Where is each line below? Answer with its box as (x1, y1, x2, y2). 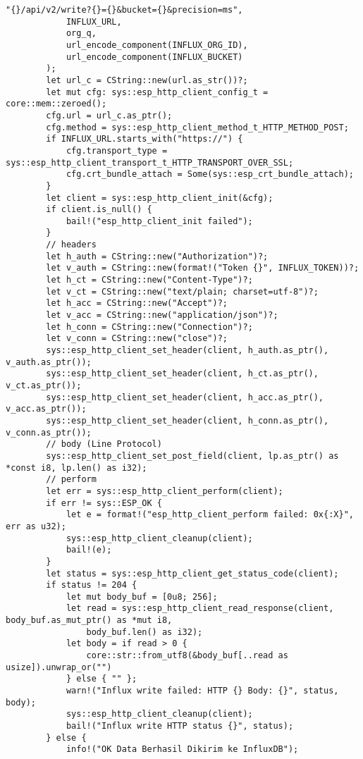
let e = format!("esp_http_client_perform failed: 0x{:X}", (66, 510, 354, 520)
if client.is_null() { (46, 204, 152, 215)
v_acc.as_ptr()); (6, 404, 87, 414)
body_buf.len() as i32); (86, 627, 203, 637)
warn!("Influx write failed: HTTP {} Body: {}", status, (66, 686, 339, 696)
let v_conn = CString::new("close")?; (46, 333, 228, 344)
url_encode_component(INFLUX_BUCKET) (66, 51, 243, 62)
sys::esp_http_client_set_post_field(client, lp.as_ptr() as (46, 450, 339, 461)
